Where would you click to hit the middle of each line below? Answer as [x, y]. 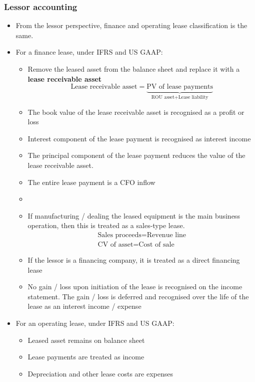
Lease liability [193, 98]
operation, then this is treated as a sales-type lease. [106, 225]
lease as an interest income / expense [84, 306]
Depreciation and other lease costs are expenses [100, 373]
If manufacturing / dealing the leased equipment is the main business [134, 215]
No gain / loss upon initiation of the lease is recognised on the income [135, 286]
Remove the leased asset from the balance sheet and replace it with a [134, 69]
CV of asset [115, 245]
